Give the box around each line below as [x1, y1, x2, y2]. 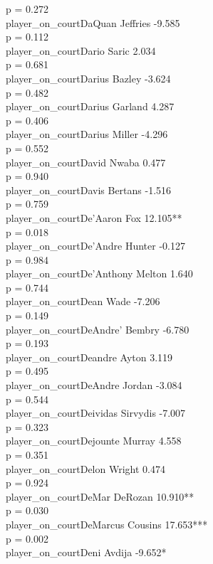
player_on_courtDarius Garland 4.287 [6, 99, 175, 114]
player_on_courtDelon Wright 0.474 [6, 461, 165, 476]
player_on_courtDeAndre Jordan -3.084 [6, 378, 182, 393]
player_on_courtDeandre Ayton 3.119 [6, 349, 173, 364]
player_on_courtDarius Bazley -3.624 [6, 70, 171, 85]
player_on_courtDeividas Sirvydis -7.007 [6, 405, 186, 420]
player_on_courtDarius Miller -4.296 [6, 127, 168, 142]
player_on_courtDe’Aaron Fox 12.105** [6, 210, 182, 225]
